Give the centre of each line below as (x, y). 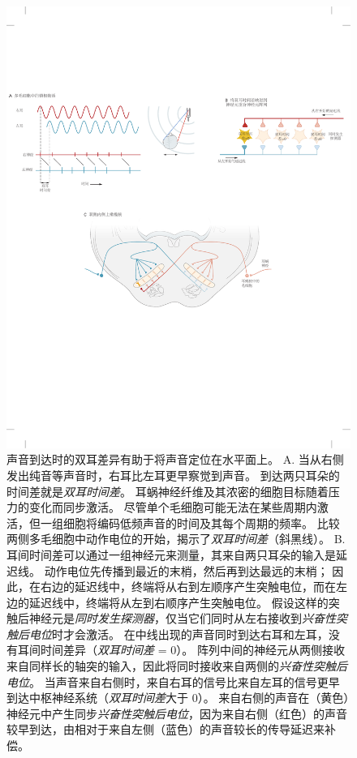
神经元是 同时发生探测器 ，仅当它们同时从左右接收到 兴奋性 (182, 618)
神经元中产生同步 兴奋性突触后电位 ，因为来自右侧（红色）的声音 (177, 713)
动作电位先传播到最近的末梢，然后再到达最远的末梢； (186, 570)
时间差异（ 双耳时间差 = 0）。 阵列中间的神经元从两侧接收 (192, 650)
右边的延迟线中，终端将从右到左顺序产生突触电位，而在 (188, 587)
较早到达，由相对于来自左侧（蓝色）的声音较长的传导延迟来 (166, 729)
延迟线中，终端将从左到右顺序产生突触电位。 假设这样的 (178, 602)
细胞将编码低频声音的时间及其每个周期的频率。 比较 (201, 522)
